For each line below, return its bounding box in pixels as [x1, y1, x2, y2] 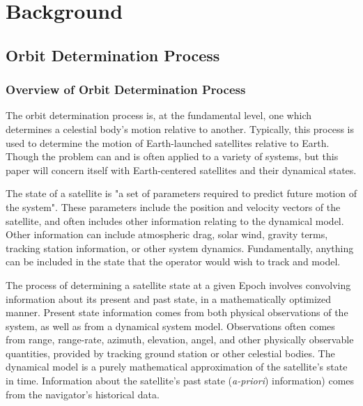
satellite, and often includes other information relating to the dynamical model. [6, 213, 344, 228]
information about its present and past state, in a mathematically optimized [6, 291, 332, 306]
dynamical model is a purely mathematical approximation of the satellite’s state [6, 359, 348, 374]
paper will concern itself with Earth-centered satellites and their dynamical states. [6, 162, 357, 177]
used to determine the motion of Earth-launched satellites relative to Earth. [6, 135, 330, 150]
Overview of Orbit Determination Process [6, 81, 246, 98]
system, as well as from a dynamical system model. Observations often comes [6, 318, 335, 333]
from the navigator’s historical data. [6, 387, 160, 401]
